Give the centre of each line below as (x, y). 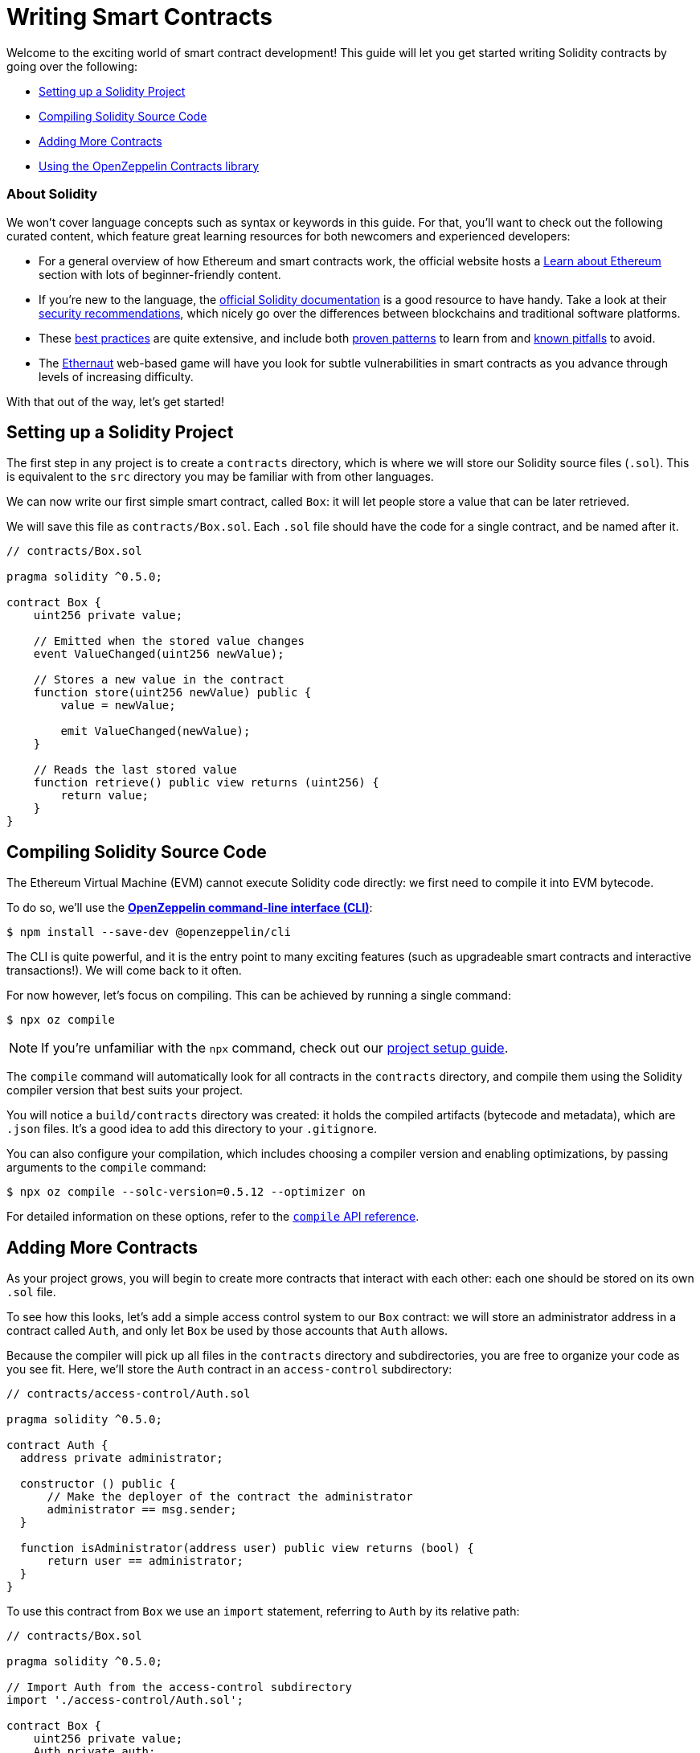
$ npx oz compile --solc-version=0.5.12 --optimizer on (186, 1192)
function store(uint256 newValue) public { (172, 693)
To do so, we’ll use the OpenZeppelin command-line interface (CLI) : (190, 908)
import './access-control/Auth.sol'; (125, 1700)
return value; (105, 796)
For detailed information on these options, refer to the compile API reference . (213, 1217)
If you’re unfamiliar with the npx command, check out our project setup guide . (275, 1048)
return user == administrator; (145, 1561)
